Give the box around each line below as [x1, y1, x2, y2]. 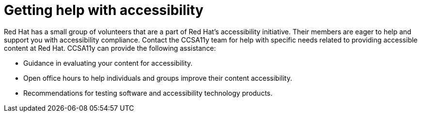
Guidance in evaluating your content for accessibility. [23, 58, 193, 67]
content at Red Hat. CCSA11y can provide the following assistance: [4, 43, 216, 52]
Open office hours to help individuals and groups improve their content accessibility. [23, 73, 292, 82]
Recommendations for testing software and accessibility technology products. [23, 88, 273, 97]
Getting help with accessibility [4, 2, 203, 18]
